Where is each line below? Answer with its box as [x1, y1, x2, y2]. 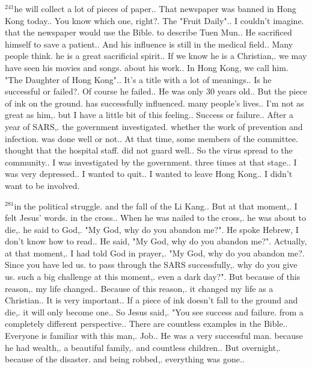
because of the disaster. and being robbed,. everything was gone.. [5, 353, 245, 365]
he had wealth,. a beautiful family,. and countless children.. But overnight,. [5, 341, 281, 353]
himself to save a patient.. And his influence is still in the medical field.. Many [5, 37, 293, 50]
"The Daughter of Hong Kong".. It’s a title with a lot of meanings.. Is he [5, 73, 272, 85]
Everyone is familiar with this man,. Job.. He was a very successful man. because [5, 329, 303, 342]
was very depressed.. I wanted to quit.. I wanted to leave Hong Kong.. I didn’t [5, 167, 293, 180]
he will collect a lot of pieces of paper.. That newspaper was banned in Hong [14, 2, 296, 14]
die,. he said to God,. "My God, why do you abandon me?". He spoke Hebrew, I [5, 223, 299, 235]
